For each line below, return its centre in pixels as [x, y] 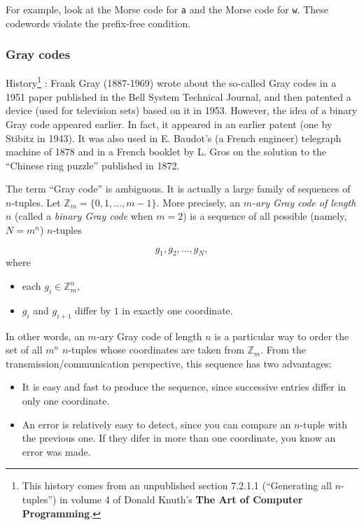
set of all [24, 350]
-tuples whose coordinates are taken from [156, 350]
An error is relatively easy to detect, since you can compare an [156, 424]
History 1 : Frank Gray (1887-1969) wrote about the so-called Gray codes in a [171, 82]
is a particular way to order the [282, 336]
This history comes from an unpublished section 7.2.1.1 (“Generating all [177, 485]
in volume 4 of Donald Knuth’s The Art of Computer [181, 499]
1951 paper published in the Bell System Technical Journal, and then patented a [178, 96]
